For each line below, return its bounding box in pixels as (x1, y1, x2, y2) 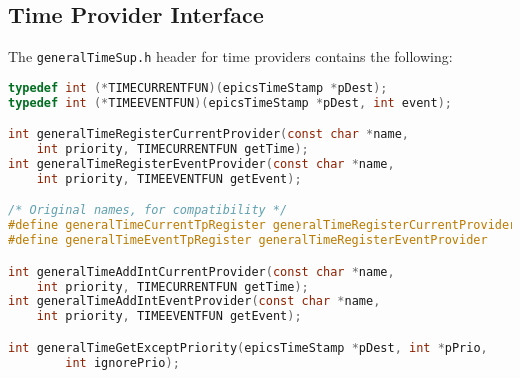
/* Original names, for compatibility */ (8, 203, 288, 218)
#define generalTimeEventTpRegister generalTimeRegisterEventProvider (8, 233, 488, 248)
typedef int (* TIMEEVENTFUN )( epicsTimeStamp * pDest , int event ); (8, 95, 452, 110)
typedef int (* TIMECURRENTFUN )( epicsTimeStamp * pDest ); (8, 80, 388, 95)
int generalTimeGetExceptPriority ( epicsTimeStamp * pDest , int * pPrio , (8, 340, 488, 355)
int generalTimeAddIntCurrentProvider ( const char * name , (8, 264, 395, 279)
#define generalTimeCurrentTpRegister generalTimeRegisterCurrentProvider (8, 218, 517, 233)
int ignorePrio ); (65, 355, 180, 370)
